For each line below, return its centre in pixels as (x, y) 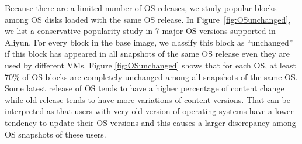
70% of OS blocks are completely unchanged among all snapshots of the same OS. (151, 76)
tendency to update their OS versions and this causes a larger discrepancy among (150, 122)
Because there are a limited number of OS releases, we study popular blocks (141, 8)
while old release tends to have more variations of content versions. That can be (147, 99)
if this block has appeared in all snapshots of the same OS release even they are (147, 54)
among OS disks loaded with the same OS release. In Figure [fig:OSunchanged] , (148, 19)
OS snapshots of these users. (55, 134)
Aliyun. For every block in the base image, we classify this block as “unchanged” (149, 42)
